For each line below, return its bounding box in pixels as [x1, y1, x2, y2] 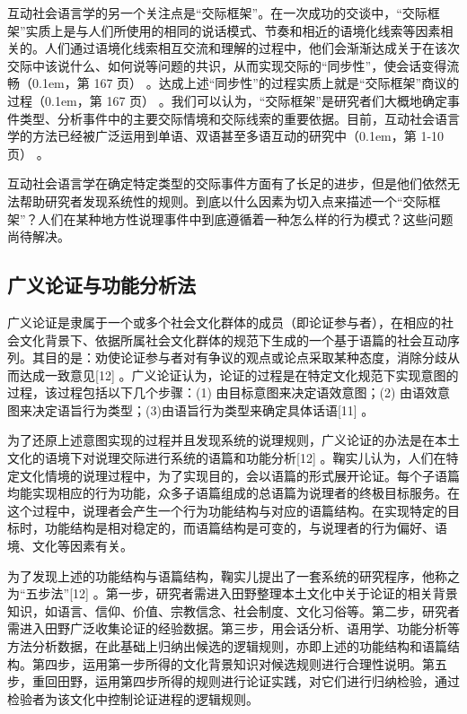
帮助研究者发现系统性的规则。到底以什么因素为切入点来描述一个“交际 [19, 191, 428, 210]
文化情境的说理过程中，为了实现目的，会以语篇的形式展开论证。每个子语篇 [19, 466, 460, 484]
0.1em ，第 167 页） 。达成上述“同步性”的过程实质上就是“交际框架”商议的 [31, 74, 460, 92]
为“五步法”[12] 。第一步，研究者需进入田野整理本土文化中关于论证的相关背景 [7, 584, 458, 603]
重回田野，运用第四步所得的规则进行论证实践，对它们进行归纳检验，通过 [31, 672, 460, 691]
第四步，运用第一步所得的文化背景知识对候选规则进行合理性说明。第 [31, 654, 435, 673]
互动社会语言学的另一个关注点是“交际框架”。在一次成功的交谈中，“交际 [7, 4, 427, 22]
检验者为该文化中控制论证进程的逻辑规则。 [7, 689, 259, 708]
